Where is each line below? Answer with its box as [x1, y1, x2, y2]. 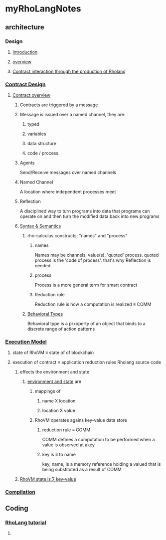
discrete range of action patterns [27, 326, 95, 332]
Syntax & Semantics [19, 223, 61, 229]
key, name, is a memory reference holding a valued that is [42, 461, 161, 467]
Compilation [5, 489, 36, 496]
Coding [5, 504, 28, 513]
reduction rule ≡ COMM [42, 427, 91, 433]
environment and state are [27, 378, 81, 384]
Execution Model [5, 339, 47, 346]
